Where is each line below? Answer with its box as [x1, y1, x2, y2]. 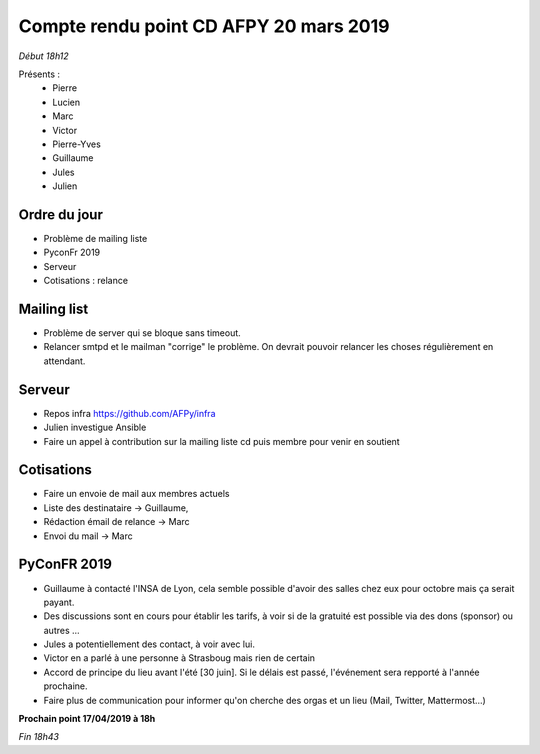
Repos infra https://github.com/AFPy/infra [43, 407, 216, 419]
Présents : [18, 68, 60, 80]
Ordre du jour [18, 206, 104, 223]
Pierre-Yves [52, 138, 102, 150]
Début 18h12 [18, 50, 69, 62]
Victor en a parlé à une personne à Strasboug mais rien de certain [43, 652, 315, 664]
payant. [43, 596, 75, 608]
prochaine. [43, 680, 88, 692]
